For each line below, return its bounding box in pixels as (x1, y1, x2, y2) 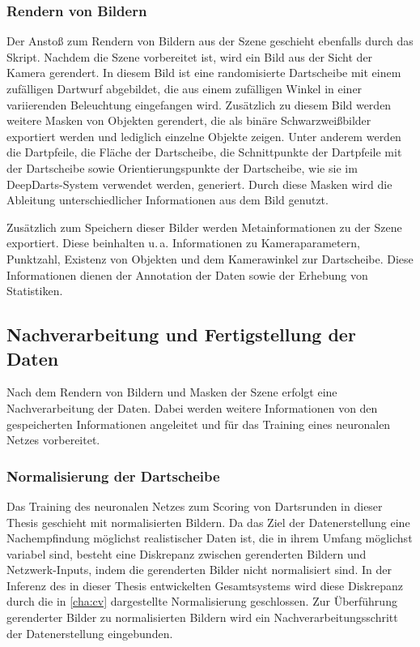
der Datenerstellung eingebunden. (6, 624, 173, 641)
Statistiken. (6, 282, 63, 299)
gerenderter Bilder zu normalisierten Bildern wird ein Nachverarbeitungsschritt (6, 609, 398, 626)
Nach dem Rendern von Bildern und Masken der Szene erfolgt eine (6, 383, 337, 401)
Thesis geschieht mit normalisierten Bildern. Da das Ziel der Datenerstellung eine (6, 513, 410, 530)
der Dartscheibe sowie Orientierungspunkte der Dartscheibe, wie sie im (6, 159, 358, 176)
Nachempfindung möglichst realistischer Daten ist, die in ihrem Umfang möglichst (6, 529, 413, 546)
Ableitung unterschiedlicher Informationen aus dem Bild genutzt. (6, 191, 329, 208)
